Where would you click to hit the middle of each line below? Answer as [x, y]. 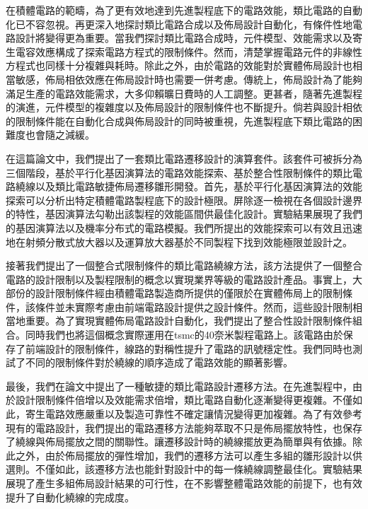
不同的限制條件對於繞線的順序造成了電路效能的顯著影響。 [159, 362]
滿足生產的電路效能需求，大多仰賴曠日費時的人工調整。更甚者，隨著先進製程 [184, 93]
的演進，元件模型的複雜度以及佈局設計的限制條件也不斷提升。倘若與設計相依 [184, 107]
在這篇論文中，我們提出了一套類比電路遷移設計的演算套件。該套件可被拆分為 [184, 158]
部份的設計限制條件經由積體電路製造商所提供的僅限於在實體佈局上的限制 [174, 293]
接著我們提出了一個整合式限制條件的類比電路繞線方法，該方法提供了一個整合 [184, 265]
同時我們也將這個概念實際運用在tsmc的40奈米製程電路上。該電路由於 [184, 335]
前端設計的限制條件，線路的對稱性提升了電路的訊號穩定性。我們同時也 [189, 348]
